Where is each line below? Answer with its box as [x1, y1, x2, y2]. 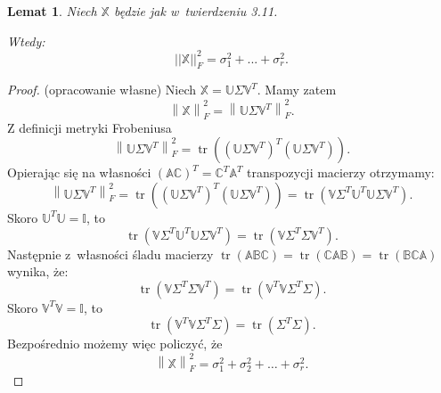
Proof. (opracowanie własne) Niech [7, 80, 197, 99]
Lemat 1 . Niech [7, 2, 97, 20]
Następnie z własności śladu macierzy [7, 244, 214, 263]
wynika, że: [7, 262, 69, 281]
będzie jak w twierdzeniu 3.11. [113, 2, 278, 20]
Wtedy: [7, 31, 45, 50]
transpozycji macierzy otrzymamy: [247, 163, 435, 182]
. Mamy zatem [257, 80, 337, 99]
